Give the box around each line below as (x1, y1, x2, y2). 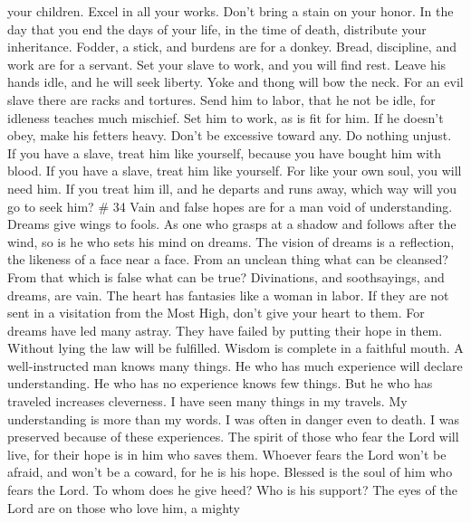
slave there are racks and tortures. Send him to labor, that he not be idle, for (7, 90, 436, 109)
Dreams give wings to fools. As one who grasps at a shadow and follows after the (7, 214, 457, 233)
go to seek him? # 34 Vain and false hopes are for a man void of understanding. (7, 196, 453, 215)
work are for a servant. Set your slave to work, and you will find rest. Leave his (7, 54, 447, 73)
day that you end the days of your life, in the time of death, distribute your (7, 19, 427, 38)
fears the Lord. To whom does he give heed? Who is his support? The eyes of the (7, 480, 457, 499)
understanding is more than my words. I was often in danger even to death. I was (7, 409, 460, 428)
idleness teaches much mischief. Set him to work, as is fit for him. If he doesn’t (7, 108, 444, 127)
